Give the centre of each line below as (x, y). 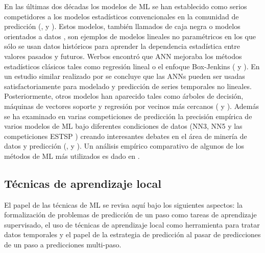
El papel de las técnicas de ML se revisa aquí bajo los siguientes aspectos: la (123, 204)
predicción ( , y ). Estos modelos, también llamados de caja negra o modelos (122, 26)
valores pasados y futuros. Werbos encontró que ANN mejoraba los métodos (123, 56)
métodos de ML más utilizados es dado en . (72, 156)
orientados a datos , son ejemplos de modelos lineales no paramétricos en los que (130, 36)
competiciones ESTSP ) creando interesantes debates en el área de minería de (126, 136)
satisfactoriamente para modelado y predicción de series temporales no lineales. (128, 86)
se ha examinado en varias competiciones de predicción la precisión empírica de (128, 116)
